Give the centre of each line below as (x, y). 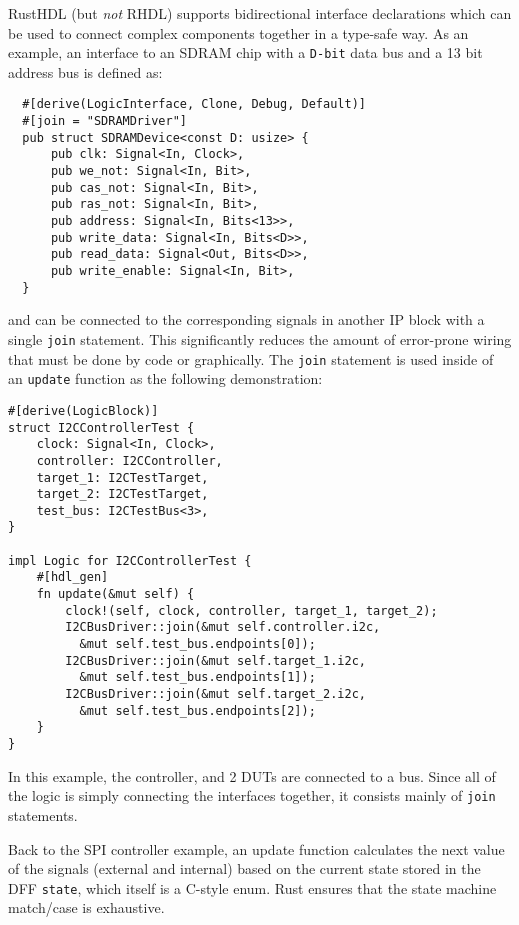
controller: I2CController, (129, 460)
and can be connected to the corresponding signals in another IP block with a (246, 319)
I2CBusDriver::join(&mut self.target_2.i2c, (215, 694)
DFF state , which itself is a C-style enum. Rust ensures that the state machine (252, 887)
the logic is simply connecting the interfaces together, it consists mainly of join (252, 795)
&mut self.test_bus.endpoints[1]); (197, 677)
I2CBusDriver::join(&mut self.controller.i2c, (223, 627)
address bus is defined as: (85, 71)
